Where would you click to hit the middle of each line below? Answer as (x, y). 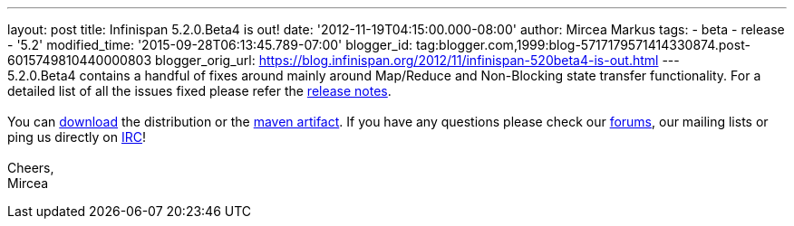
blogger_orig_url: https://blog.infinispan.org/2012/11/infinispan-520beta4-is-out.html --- (417, 60)
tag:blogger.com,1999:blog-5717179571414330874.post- (583, 45)
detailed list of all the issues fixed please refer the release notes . (199, 91)
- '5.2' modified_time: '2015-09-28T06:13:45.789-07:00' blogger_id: (210, 45)
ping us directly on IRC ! (77, 137)
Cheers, (31, 168)
